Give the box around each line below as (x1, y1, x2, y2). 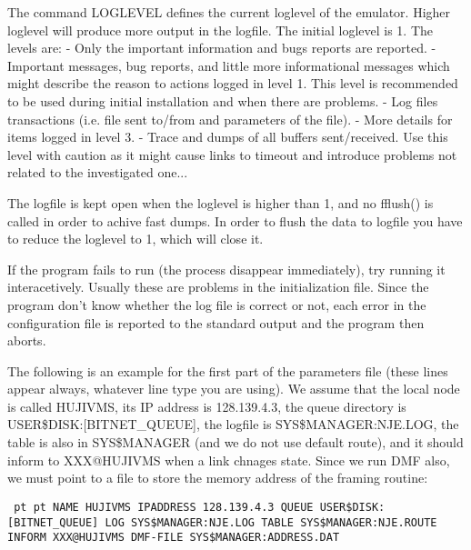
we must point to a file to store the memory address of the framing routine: (7, 468, 428, 487)
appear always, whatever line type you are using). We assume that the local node (7, 379, 460, 398)
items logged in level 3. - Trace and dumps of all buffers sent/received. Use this (7, 127, 448, 146)
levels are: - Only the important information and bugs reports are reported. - (7, 38, 436, 57)
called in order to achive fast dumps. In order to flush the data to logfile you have (7, 211, 463, 230)
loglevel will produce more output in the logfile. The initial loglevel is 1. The (7, 20, 433, 39)
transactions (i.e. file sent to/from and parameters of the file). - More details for (7, 109, 453, 128)
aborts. (7, 331, 46, 350)
